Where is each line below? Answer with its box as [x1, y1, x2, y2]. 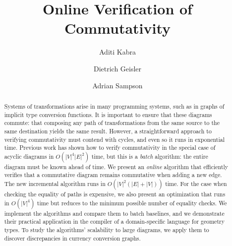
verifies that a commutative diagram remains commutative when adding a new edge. [4, 171, 222, 179]
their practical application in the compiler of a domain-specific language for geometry [4, 217, 225, 226]
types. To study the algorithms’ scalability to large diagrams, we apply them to [4, 226, 209, 234]
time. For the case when [165, 180, 227, 188]
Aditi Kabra [99, 47, 136, 57]
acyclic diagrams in [4, 152, 54, 160]
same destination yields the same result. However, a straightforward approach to [4, 126, 212, 135]
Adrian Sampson [92, 80, 143, 90]
